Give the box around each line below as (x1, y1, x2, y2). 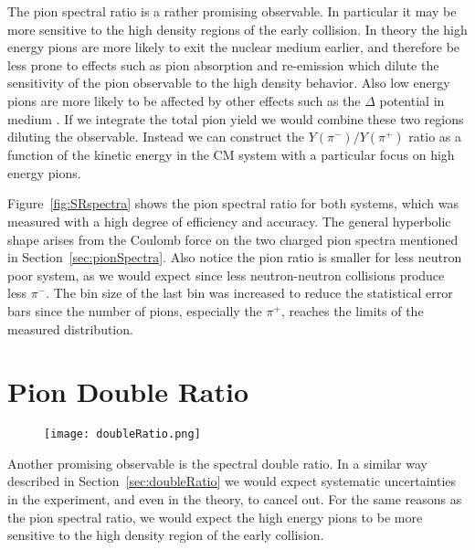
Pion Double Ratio (7, 373, 249, 410)
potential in (379, 90, 445, 110)
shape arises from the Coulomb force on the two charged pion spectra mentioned (7, 229, 459, 249)
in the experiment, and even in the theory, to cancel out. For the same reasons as (7, 490, 462, 509)
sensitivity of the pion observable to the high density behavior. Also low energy (7, 73, 450, 92)
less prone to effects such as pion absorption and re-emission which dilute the (7, 55, 439, 74)
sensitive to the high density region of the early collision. (7, 525, 324, 545)
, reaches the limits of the (280, 301, 424, 320)
